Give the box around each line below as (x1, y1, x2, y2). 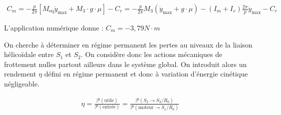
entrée (102, 104, 116, 110)
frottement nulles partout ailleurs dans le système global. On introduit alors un (4, 58, 247, 69)
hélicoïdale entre (4, 49, 54, 59)
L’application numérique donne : (4, 22, 104, 33)
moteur (138, 105, 154, 110)
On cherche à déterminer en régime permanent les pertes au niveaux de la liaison (4, 39, 252, 49)
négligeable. (4, 78, 40, 88)
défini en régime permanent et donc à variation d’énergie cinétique (44, 68, 248, 79)
